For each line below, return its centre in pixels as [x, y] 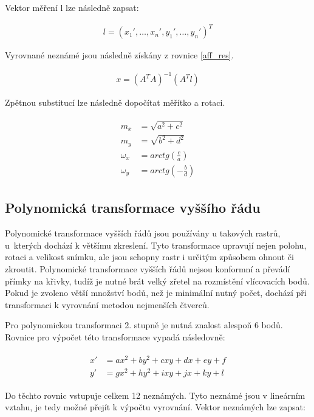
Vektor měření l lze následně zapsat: [72, 7]
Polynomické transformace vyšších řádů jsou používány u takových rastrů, [143, 233]
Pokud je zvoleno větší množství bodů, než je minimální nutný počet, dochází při [156, 293]
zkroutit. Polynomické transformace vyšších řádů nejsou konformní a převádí [148, 268]
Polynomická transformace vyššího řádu [133, 208]
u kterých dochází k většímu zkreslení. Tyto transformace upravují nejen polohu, [156, 245]
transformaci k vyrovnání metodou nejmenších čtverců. [107, 304]
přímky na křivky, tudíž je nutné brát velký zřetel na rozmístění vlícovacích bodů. [157, 281]
